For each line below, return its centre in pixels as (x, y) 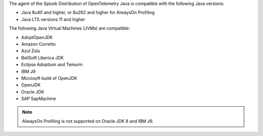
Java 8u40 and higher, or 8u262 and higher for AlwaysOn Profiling (88, 13)
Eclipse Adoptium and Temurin (52, 65)
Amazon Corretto (38, 44)
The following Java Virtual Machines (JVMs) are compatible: (70, 28)
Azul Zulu (31, 51)
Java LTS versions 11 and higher (53, 19)
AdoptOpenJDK (37, 37)
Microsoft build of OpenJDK (49, 78)
